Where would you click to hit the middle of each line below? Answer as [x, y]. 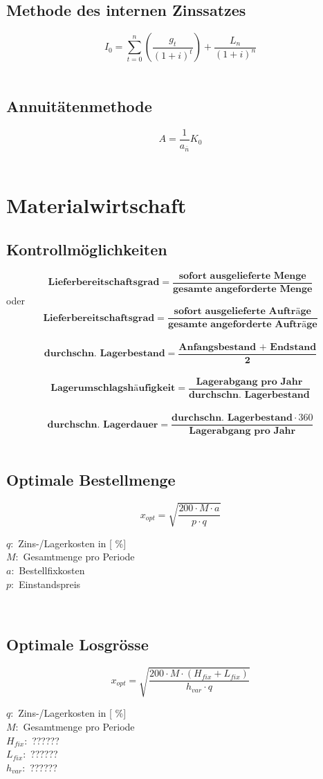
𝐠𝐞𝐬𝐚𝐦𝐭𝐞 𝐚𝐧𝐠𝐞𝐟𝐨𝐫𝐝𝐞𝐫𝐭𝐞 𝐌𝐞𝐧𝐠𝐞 [243, 289]
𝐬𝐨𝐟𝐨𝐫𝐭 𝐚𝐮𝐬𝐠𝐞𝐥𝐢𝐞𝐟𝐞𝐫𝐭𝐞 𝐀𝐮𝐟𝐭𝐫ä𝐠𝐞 [242, 312]
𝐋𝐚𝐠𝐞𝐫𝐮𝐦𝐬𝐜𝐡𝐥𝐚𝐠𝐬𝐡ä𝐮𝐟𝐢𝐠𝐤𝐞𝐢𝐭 [113, 388]
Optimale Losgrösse [77, 644]
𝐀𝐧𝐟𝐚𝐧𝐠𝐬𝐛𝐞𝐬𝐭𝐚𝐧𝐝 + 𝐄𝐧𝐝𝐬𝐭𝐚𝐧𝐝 [248, 347]
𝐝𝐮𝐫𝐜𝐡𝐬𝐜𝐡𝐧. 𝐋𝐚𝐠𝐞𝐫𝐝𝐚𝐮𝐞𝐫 [103, 424]
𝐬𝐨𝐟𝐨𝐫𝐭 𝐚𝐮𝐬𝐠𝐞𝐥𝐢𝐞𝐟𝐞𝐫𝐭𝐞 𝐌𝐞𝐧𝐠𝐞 [242, 276]
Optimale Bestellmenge [91, 480]
